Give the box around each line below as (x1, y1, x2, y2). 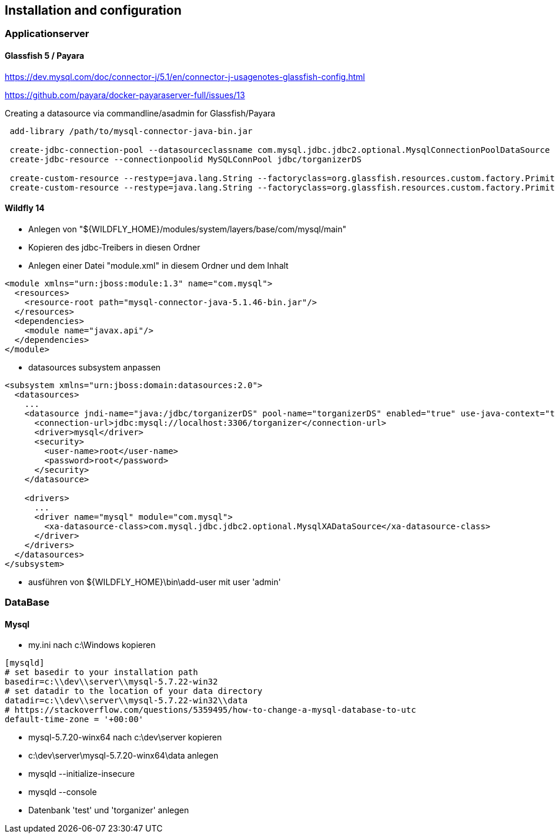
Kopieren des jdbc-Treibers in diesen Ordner (28, 242, 200, 252)
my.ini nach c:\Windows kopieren (28, 640, 156, 650)
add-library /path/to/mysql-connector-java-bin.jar (9, 126, 253, 136)
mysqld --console (28, 787, 97, 797)
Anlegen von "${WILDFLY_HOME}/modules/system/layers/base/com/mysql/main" (28, 223, 347, 234)
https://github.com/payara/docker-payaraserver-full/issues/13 (5, 89, 245, 100)
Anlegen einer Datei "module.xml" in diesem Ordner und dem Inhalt (28, 260, 289, 271)
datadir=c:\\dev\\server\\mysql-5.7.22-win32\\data (5, 696, 248, 706)
